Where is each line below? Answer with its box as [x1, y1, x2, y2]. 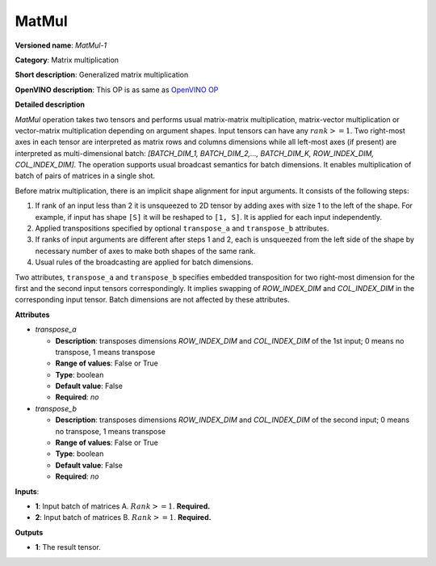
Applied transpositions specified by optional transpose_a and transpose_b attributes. [35, 223, 329, 234]
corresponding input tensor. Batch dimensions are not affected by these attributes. [15, 295, 290, 305]
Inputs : [15, 486, 40, 496]
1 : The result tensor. [35, 543, 101, 552]
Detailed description [15, 99, 85, 109]
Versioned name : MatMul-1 [15, 40, 107, 50]
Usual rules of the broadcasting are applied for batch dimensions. [35, 257, 254, 267]
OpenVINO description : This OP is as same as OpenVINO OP [15, 85, 219, 95]
